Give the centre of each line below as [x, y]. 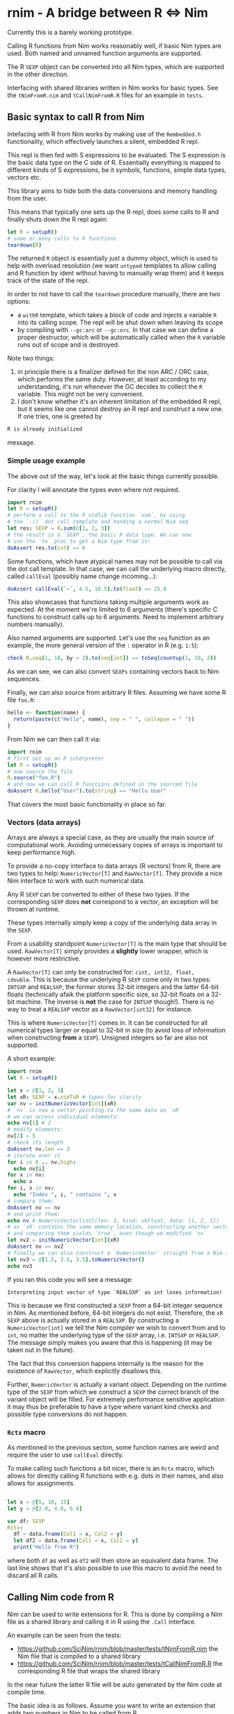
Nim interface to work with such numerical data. [76, 881]
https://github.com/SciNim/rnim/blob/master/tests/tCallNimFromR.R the [120, 1663]
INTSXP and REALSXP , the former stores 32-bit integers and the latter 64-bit [113, 987]
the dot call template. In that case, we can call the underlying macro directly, [117, 568]
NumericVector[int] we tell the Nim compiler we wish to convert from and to [116, 1327]
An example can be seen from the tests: [64, 1635]
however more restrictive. [44, 958]
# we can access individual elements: [63, 1116]
